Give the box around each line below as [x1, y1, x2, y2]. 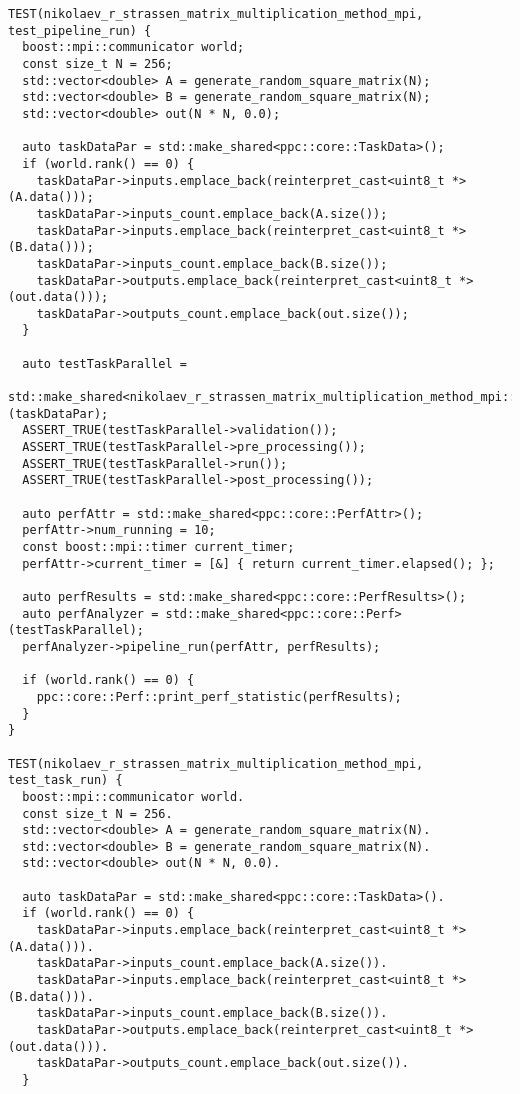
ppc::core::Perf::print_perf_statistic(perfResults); [36, 689, 402, 704]
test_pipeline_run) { [8, 23, 152, 38]
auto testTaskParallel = [22, 356, 187, 371]
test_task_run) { [8, 773, 123, 788]
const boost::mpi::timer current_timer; [22, 540, 295, 554]
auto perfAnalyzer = [22, 606, 159, 621]
